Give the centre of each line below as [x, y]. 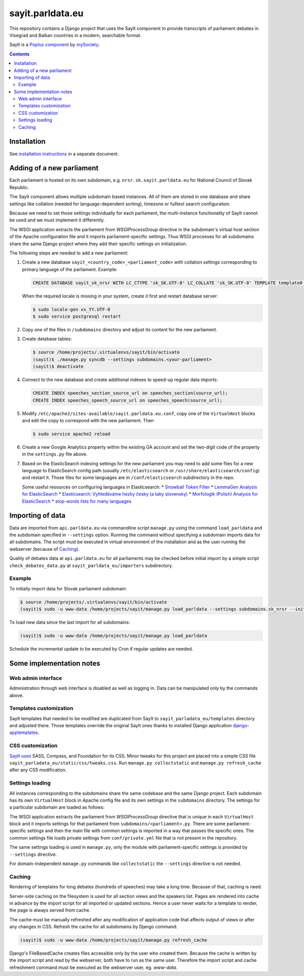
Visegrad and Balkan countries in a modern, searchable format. [75, 35]
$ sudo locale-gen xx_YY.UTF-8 [72, 309]
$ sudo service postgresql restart [77, 316]
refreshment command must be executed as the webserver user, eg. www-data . [93, 967]
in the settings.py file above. [55, 454]
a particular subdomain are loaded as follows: [57, 807]
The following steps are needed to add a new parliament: [69, 253]
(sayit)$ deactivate [58, 367]
